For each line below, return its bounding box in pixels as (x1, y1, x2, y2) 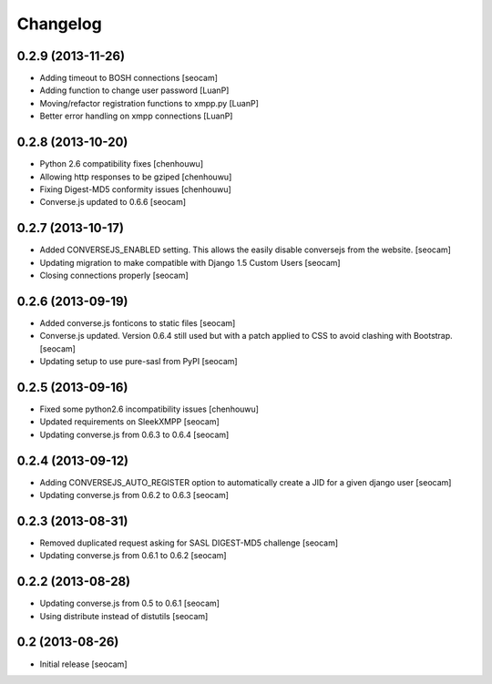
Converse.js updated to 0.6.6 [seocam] (39, 197, 187, 208)
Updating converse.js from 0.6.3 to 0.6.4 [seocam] (39, 429, 230, 440)
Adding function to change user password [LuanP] (39, 85, 230, 96)
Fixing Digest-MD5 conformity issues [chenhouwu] (39, 183, 231, 195)
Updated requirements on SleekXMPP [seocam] (39, 416, 220, 427)
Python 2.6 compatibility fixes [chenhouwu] (39, 158, 204, 169)
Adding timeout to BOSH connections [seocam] (39, 73, 219, 84)
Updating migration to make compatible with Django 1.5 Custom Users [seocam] (39, 257, 341, 268)
